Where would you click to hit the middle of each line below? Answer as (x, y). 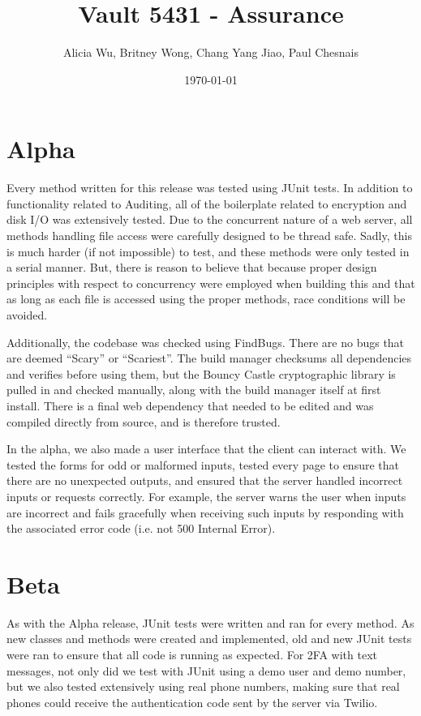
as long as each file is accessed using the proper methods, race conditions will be (206, 299)
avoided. (27, 315)
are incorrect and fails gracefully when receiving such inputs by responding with (205, 512)
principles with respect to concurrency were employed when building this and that (211, 283)
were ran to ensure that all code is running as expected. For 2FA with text (192, 655)
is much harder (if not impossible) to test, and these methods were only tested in (208, 251)
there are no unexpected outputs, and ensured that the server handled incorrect (205, 480)
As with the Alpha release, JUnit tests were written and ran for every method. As (210, 622)
